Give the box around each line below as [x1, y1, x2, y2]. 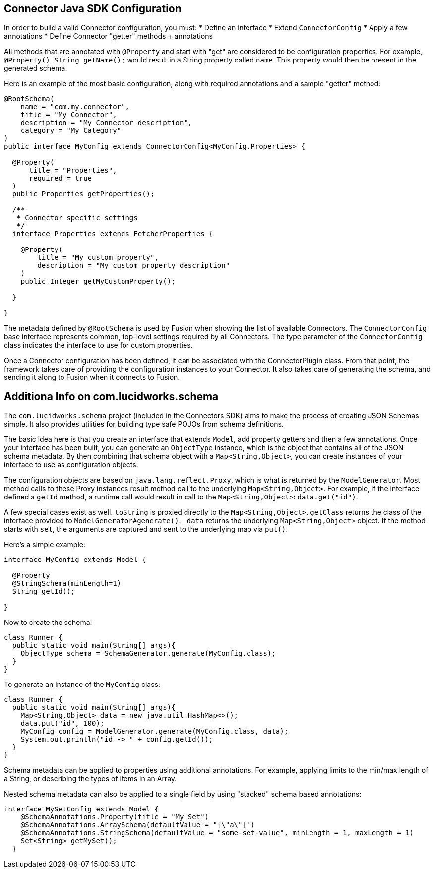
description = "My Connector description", [20, 119, 192, 127]
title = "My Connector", [20, 111, 117, 119]
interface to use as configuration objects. [4, 460, 138, 469]
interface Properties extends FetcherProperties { [12, 230, 213, 238]
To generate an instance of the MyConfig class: [4, 680, 161, 689]
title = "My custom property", [37, 253, 159, 262]
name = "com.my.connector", [20, 103, 129, 111]
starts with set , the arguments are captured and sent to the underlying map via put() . [4, 525, 288, 534]
